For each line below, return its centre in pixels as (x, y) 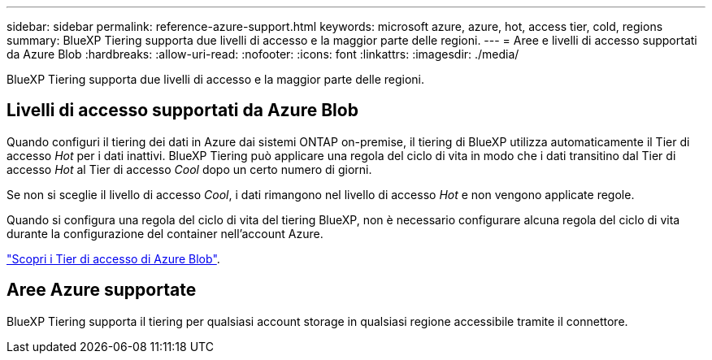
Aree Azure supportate (102, 290)
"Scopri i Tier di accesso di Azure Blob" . (113, 258)
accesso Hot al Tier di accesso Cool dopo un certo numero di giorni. (189, 169)
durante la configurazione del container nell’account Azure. (165, 233)
